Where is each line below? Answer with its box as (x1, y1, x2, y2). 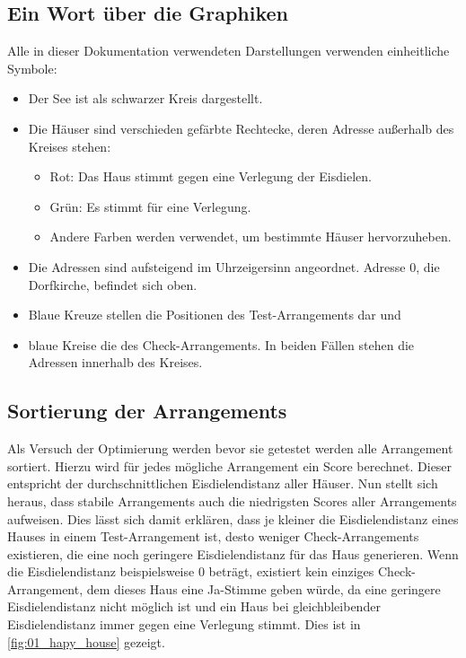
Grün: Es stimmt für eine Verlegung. (49, 197, 251, 215)
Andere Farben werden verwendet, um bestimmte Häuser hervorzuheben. (49, 227, 452, 246)
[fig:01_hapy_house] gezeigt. (7, 632, 165, 651)
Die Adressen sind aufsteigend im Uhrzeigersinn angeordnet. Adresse (28, 257, 406, 276)
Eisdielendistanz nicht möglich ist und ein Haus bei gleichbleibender (7, 597, 381, 616)
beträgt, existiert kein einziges (208, 562, 374, 581)
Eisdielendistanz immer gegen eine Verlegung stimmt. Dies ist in (7, 615, 361, 634)
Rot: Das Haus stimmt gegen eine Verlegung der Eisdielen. (49, 167, 372, 186)
